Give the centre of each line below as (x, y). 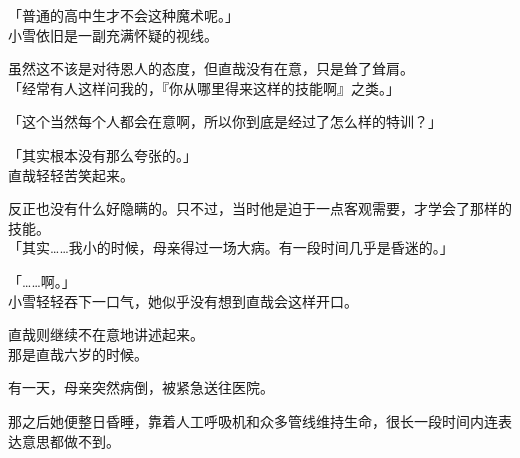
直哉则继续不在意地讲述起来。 (106, 334)
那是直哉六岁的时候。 (78, 353)
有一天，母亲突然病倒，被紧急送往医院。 (141, 387)
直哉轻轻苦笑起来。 (71, 174)
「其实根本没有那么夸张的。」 (102, 154)
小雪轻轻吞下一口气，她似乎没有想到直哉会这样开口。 (183, 300)
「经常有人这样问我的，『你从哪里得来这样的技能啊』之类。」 (204, 87)
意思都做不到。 (70, 440)
